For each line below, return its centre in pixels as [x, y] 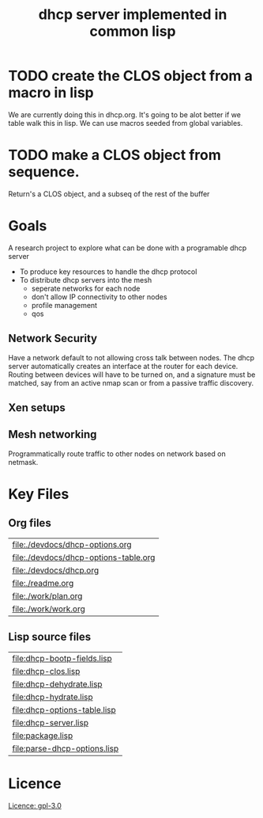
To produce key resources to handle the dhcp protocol [108, 272]
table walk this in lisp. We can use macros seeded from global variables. [126, 123]
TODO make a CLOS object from [115, 155]
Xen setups [37, 408]
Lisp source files [50, 637]
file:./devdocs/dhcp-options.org [72, 544]
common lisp [133, 31]
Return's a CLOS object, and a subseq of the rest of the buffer [109, 194]
